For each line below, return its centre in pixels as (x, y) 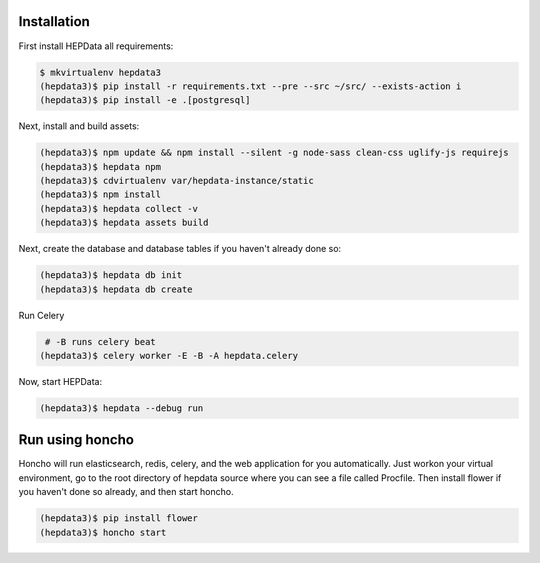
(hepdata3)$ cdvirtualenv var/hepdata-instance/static (176, 181)
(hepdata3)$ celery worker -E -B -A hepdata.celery (169, 355)
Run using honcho (76, 440)
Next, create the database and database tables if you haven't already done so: (180, 249)
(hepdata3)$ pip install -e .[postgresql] (145, 100)
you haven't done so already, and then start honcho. (126, 492)
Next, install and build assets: (79, 126)
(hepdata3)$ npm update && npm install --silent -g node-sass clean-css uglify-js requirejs (274, 153)
